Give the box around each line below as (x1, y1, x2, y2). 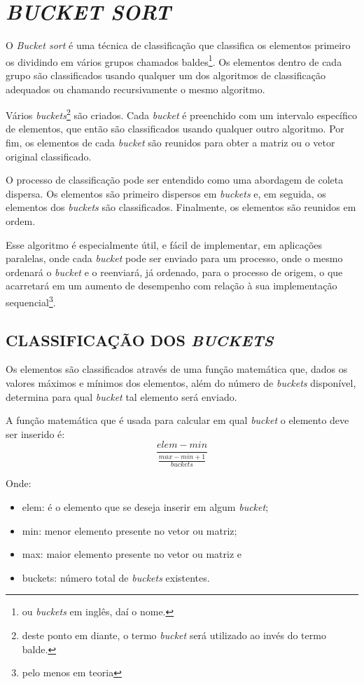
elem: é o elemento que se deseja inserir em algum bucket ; (22, 500, 269, 514)
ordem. (6, 213, 36, 228)
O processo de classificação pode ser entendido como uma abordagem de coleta (6, 172, 344, 187)
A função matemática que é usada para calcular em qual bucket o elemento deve (6, 413, 349, 427)
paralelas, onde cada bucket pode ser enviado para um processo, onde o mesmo (6, 251, 343, 266)
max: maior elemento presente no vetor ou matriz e (22, 547, 242, 561)
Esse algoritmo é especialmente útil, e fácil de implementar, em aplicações (6, 237, 323, 252)
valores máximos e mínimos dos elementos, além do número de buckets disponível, (6, 375, 356, 390)
